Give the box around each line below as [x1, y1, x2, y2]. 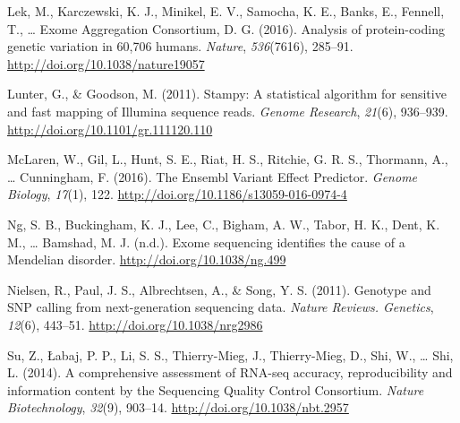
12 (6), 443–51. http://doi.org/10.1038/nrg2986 [7, 315, 263, 333]
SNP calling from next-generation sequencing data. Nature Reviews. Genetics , [7, 298, 434, 316]
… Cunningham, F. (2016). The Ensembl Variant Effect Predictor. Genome [7, 167, 418, 186]
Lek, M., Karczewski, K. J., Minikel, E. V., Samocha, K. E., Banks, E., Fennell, [7, 2, 445, 20]
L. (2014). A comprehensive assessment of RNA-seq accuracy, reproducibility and [7, 363, 453, 382]
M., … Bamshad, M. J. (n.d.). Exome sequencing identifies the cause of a [7, 232, 405, 251]
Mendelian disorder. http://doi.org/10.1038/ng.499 [7, 250, 286, 269]
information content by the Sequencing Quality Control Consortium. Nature [7, 380, 424, 399]
